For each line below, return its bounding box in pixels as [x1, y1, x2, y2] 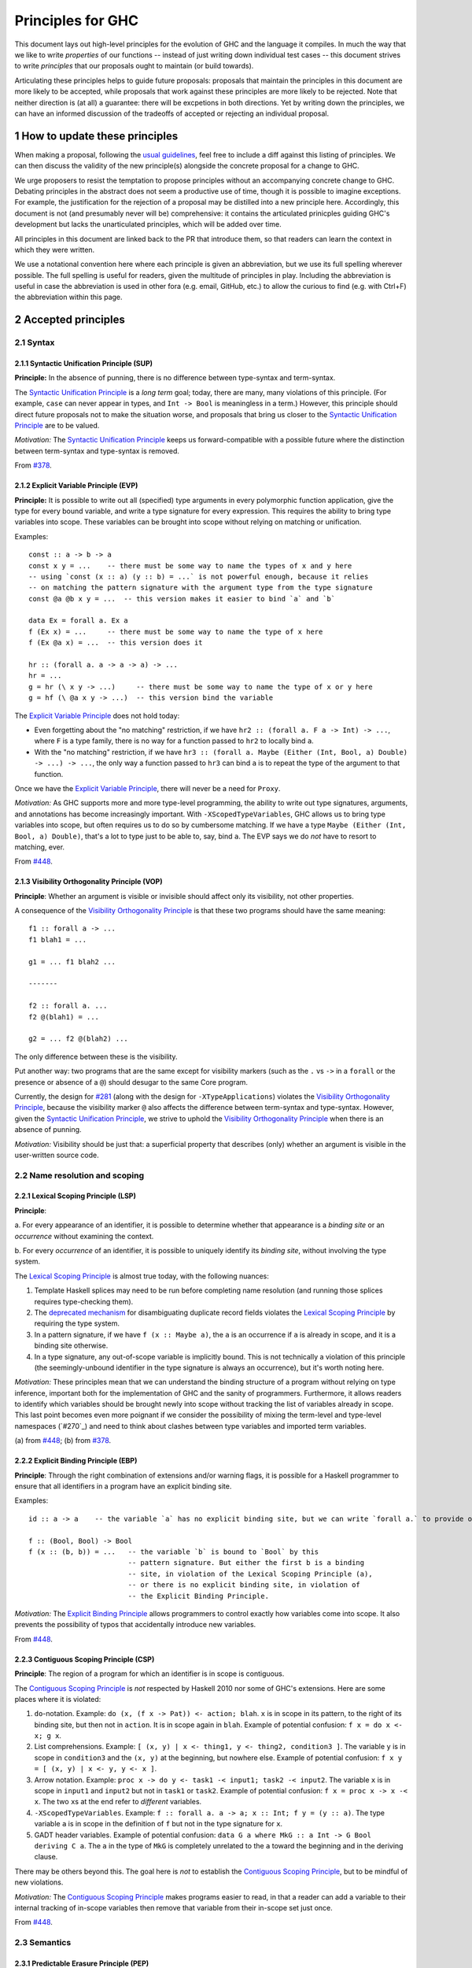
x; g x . [34, 1731, 62, 1740]
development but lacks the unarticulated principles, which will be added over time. [14, 220, 282, 229]
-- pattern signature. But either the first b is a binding [127, 1559, 365, 1567]
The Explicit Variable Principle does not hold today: [14, 711, 180, 720]
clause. [34, 1852, 58, 1862]
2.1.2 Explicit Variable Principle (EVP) [14, 481, 138, 490]
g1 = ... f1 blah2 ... [28, 957, 116, 966]
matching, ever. [14, 842, 65, 852]
